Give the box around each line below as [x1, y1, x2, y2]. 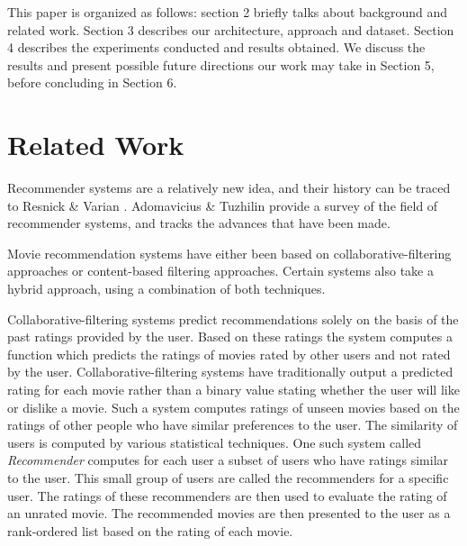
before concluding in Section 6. [7, 73, 177, 92]
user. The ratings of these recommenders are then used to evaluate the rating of [7, 486, 447, 505]
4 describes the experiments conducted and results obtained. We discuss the [7, 38, 426, 57]
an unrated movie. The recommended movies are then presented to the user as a [7, 504, 451, 523]
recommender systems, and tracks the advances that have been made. [7, 214, 391, 232]
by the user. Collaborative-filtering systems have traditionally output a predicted [7, 362, 454, 381]
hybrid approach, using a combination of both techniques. [7, 279, 326, 298]
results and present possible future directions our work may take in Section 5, [7, 55, 435, 74]
